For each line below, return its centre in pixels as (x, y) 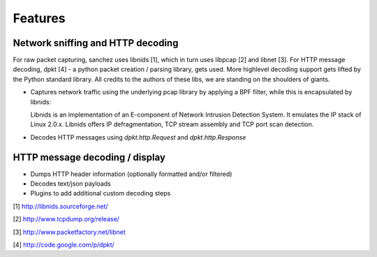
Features (39, 18)
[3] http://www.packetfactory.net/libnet (69, 232)
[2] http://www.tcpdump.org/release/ (66, 219)
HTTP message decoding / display (89, 157)
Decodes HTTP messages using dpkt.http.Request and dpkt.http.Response (138, 137)
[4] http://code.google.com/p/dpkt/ (64, 245)
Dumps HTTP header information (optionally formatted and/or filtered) (131, 174)
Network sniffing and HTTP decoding (96, 43)
